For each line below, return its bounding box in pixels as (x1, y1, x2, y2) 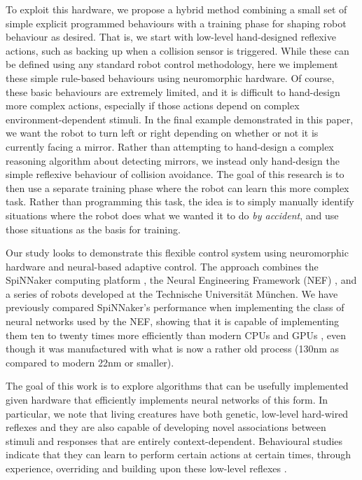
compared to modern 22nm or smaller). (6, 355, 174, 369)
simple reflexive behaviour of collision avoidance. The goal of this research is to (6, 167, 344, 181)
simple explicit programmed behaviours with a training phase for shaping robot (6, 15, 347, 30)
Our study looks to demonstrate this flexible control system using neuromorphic (6, 245, 349, 260)
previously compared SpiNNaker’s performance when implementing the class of (6, 300, 344, 315)
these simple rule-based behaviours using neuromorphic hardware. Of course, (6, 70, 335, 85)
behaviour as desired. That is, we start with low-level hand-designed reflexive (6, 29, 336, 44)
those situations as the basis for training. (6, 221, 181, 236)
